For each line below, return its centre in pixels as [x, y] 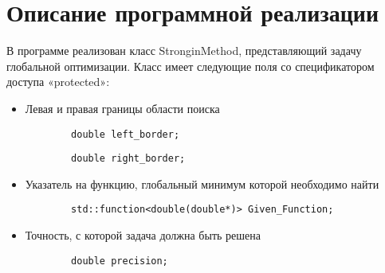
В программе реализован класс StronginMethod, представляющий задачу [184, 51]
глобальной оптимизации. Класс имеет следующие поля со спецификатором [191, 66]
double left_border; [126, 134]
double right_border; [128, 159]
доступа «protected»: [58, 82]
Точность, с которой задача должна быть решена [143, 235]
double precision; [120, 261]
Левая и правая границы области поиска [122, 108]
